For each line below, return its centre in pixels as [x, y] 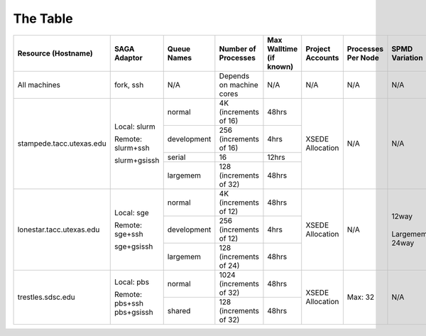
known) [280, 66]
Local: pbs [131, 282]
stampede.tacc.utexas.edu [62, 143]
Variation [407, 58]
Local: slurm [135, 126]
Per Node [363, 58]
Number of [237, 48]
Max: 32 [361, 297]
